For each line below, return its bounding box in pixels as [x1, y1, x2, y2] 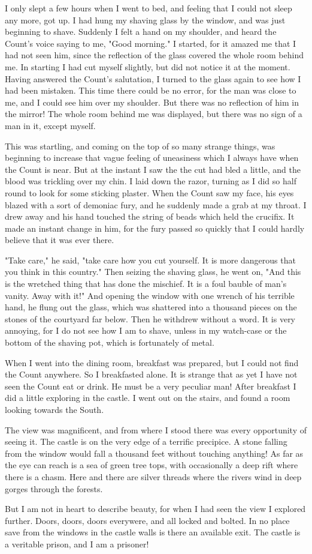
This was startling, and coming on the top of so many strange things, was [5, 139, 275, 152]
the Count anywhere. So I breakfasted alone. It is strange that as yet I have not [5, 368, 298, 381]
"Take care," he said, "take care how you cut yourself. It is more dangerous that [5, 253, 296, 266]
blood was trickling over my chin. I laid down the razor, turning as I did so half [5, 175, 296, 187]
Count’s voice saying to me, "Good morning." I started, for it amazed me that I [5, 37, 296, 49]
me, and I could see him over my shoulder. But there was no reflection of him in [5, 95, 299, 108]
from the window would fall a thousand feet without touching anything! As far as [5, 447, 304, 459]
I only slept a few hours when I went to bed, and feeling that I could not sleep [5, 2, 292, 14]
